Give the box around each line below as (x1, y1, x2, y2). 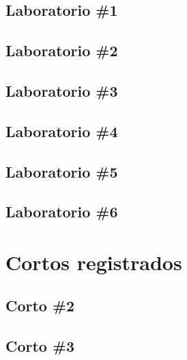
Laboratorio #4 (5, 120, 118, 141)
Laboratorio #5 (5, 160, 118, 182)
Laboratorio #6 (5, 201, 118, 222)
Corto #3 (5, 335, 75, 357)
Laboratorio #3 (5, 80, 118, 101)
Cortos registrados (5, 248, 182, 276)
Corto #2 (5, 295, 75, 316)
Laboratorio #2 (5, 40, 118, 61)
